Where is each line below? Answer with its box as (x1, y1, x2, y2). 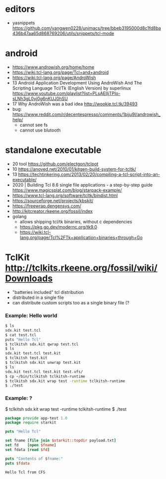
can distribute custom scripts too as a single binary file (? (12, 299, 130, 305)
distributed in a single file (12, 294, 64, 300)
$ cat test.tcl (5, 333, 37, 337)
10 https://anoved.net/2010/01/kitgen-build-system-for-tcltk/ (12, 166, 136, 172)
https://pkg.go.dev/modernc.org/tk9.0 (19, 224, 98, 230)
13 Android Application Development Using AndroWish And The (12, 80, 142, 86)
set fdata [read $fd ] (5, 447, 50, 452)
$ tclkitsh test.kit (5, 355, 48, 361)
